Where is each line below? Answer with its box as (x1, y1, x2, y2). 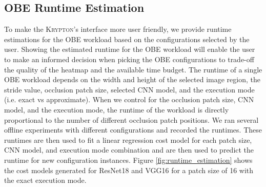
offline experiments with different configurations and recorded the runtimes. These (4, 124, 262, 135)
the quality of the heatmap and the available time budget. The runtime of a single (4, 64, 262, 74)
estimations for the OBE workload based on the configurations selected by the (4, 33, 250, 44)
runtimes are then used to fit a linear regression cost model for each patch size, (4, 134, 252, 145)
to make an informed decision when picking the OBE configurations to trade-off (4, 53, 254, 64)
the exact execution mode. (4, 175, 87, 185)
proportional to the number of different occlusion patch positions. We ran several (4, 114, 259, 125)
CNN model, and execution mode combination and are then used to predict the (4, 144, 254, 155)
